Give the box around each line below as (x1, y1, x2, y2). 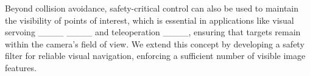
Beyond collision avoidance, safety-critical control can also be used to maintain (5, 2, 299, 14)
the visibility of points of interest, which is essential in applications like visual (5, 13, 294, 26)
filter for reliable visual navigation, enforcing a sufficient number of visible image (5, 49, 306, 62)
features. (5, 61, 37, 74)
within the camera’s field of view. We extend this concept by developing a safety (5, 37, 305, 50)
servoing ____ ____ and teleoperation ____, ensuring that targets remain (5, 26, 301, 38)
